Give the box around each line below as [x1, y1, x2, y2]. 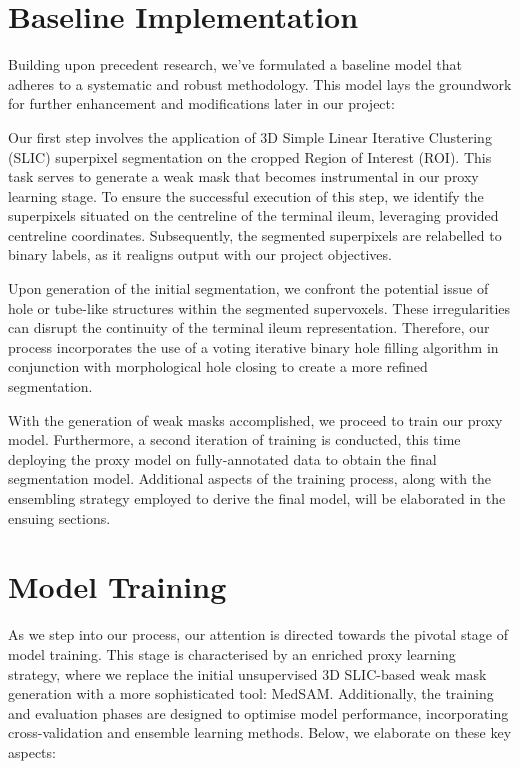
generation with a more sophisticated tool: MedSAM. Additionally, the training [8, 683, 494, 704]
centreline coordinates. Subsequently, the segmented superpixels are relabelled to [8, 224, 502, 245]
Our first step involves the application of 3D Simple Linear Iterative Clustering [8, 126, 492, 147]
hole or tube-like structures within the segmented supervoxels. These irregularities [8, 297, 511, 318]
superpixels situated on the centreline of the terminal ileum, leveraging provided [8, 205, 499, 226]
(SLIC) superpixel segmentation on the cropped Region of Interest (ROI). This [8, 146, 492, 167]
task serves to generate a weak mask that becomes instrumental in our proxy [8, 166, 479, 187]
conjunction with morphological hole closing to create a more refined [8, 356, 428, 377]
